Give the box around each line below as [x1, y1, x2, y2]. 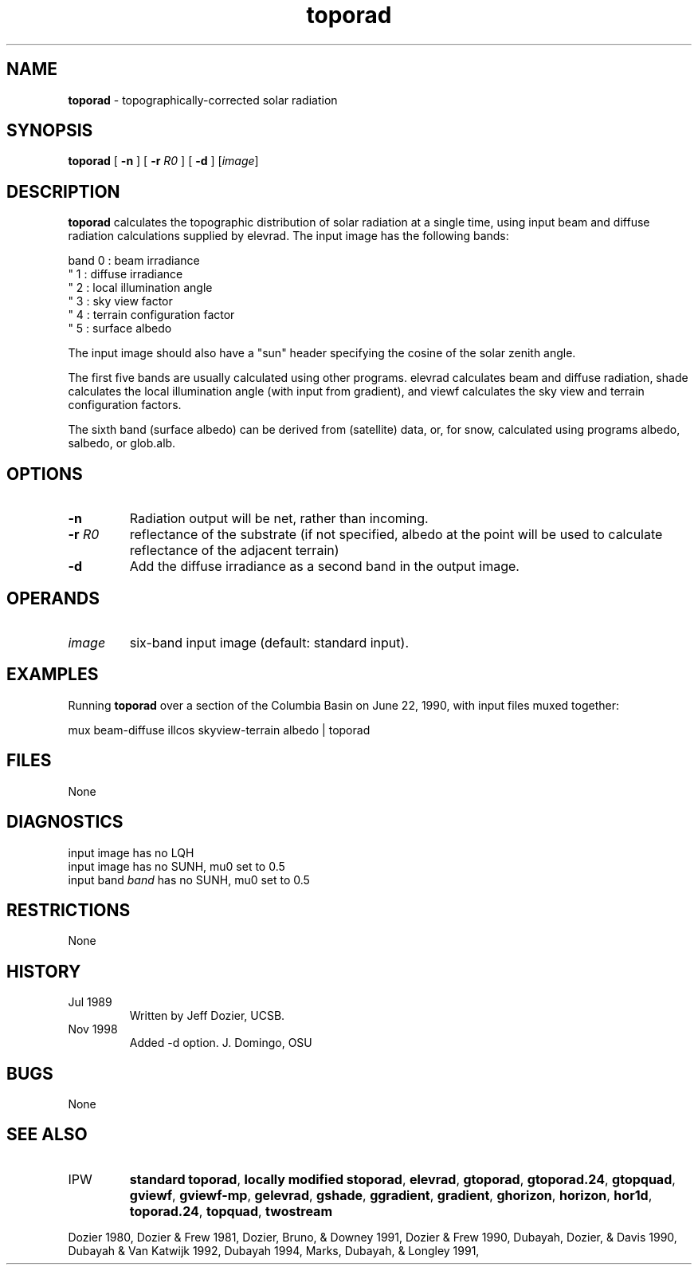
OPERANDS [6, 588, 100, 608]
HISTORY [6, 961, 81, 982]
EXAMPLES [6, 664, 99, 685]
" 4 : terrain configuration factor [68, 308, 235, 322]
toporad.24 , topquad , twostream [129, 1202, 333, 1219]
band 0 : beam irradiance [68, 254, 200, 268]
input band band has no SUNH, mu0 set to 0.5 [68, 872, 310, 887]
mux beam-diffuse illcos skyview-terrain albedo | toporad [68, 722, 371, 737]
